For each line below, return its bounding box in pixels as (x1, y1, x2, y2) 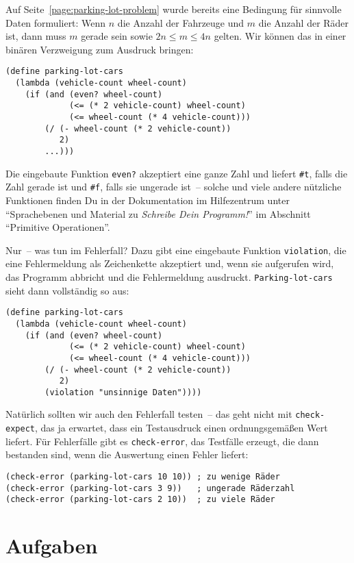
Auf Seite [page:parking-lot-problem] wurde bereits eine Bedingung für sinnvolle (5, 2, 342, 16)
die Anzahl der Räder (258, 15, 349, 29)
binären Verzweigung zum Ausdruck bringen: (5, 42, 194, 56)
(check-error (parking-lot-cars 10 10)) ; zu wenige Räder (5, 472, 280, 482)
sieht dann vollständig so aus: (5, 283, 129, 297)
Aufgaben (5, 531, 98, 560)
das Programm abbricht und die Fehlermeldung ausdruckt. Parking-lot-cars (5, 269, 333, 284)
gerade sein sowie (81, 29, 153, 43)
